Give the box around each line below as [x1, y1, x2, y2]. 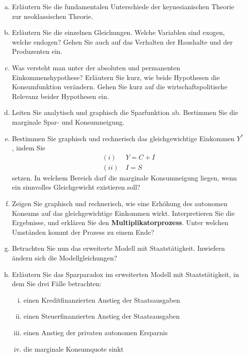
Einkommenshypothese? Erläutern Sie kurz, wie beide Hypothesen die [12, 72, 220, 82]
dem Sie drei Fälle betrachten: [12, 278, 102, 289]
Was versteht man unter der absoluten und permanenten [12, 62, 181, 72]
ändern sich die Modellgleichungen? [12, 252, 117, 262]
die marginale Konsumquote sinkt [23, 343, 124, 354]
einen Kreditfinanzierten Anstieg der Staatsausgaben [23, 294, 180, 305]
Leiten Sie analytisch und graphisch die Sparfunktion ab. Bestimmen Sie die [12, 107, 238, 117]
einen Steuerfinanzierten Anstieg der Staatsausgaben [23, 311, 180, 321]
